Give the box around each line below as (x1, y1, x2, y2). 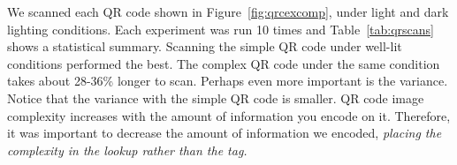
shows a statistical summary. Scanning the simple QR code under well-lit (7, 37, 402, 56)
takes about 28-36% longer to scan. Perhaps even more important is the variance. (7, 71, 448, 90)
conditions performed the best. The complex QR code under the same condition (7, 54, 440, 72)
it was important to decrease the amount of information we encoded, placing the (7, 124, 442, 142)
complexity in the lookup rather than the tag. (7, 140, 248, 159)
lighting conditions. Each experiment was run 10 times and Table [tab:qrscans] (7, 19, 434, 38)
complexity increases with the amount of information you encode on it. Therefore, (7, 106, 451, 124)
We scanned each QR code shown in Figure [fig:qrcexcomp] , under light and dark (7, 3, 449, 20)
